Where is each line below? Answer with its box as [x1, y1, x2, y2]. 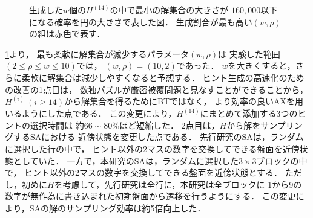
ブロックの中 [256, 154, 308, 167]
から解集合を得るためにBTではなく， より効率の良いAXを [64, 95, 295, 107]
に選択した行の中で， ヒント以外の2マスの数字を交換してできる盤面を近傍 [5, 142, 300, 155]
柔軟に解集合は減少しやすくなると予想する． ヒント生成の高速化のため [21, 71, 305, 83]
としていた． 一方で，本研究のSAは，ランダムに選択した [13, 154, 239, 167]
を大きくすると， [228, 59, 295, 72]
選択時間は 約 [30, 118, 84, 131]
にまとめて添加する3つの [200, 107, 298, 120]
